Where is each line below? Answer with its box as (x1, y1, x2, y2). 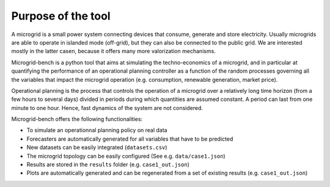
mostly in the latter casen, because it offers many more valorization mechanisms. (11, 48, 216, 55)
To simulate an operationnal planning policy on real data (26, 127, 167, 134)
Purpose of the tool (11, 9, 111, 23)
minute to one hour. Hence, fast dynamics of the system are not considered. (11, 104, 204, 111)
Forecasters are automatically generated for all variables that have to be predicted (26, 135, 233, 142)
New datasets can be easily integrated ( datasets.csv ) (26, 144, 167, 151)
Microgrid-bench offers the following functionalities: (11, 116, 143, 123)
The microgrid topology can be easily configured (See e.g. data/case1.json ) (26, 152, 226, 159)
